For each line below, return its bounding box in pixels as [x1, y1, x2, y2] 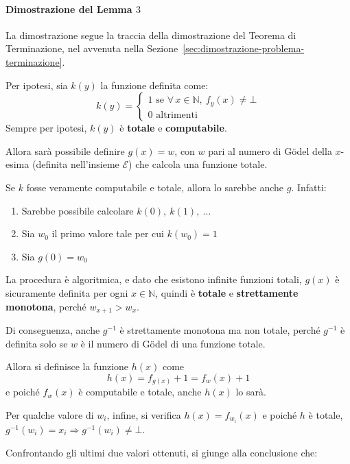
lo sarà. [235, 384, 266, 399]
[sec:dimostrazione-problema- [183, 41, 305, 56]
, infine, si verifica [106, 407, 181, 422]
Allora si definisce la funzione [5, 359, 129, 374]
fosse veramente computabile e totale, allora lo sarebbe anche [26, 180, 284, 194]
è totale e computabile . [119, 121, 227, 135]
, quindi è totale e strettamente [155, 285, 299, 300]
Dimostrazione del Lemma [5, 1, 132, 16]
